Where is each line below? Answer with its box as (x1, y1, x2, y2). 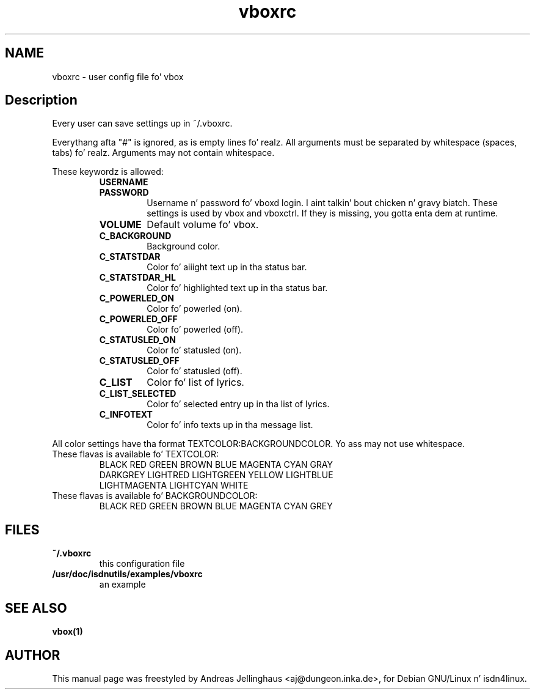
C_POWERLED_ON (99, 293, 175, 304)
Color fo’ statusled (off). (147, 366, 242, 377)
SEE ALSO (5, 600, 67, 616)
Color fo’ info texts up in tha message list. (147, 419, 313, 430)
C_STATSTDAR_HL (99, 272, 176, 283)
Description (5, 92, 78, 108)
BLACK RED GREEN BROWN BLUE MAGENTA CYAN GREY (99, 501, 333, 512)
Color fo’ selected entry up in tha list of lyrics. (147, 399, 330, 410)
